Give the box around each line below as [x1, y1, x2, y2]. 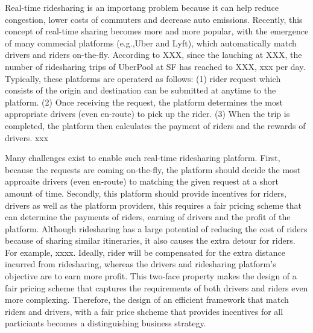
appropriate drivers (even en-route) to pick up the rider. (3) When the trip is [5, 107, 290, 120]
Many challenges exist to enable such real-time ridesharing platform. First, [5, 151, 280, 164]
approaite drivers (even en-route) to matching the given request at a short [5, 175, 279, 188]
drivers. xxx [5, 131, 49, 144]
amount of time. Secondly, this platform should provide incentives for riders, [5, 186, 286, 199]
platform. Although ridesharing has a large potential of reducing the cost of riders [5, 222, 308, 235]
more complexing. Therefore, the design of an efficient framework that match [5, 293, 289, 306]
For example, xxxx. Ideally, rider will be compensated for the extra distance [5, 246, 285, 258]
